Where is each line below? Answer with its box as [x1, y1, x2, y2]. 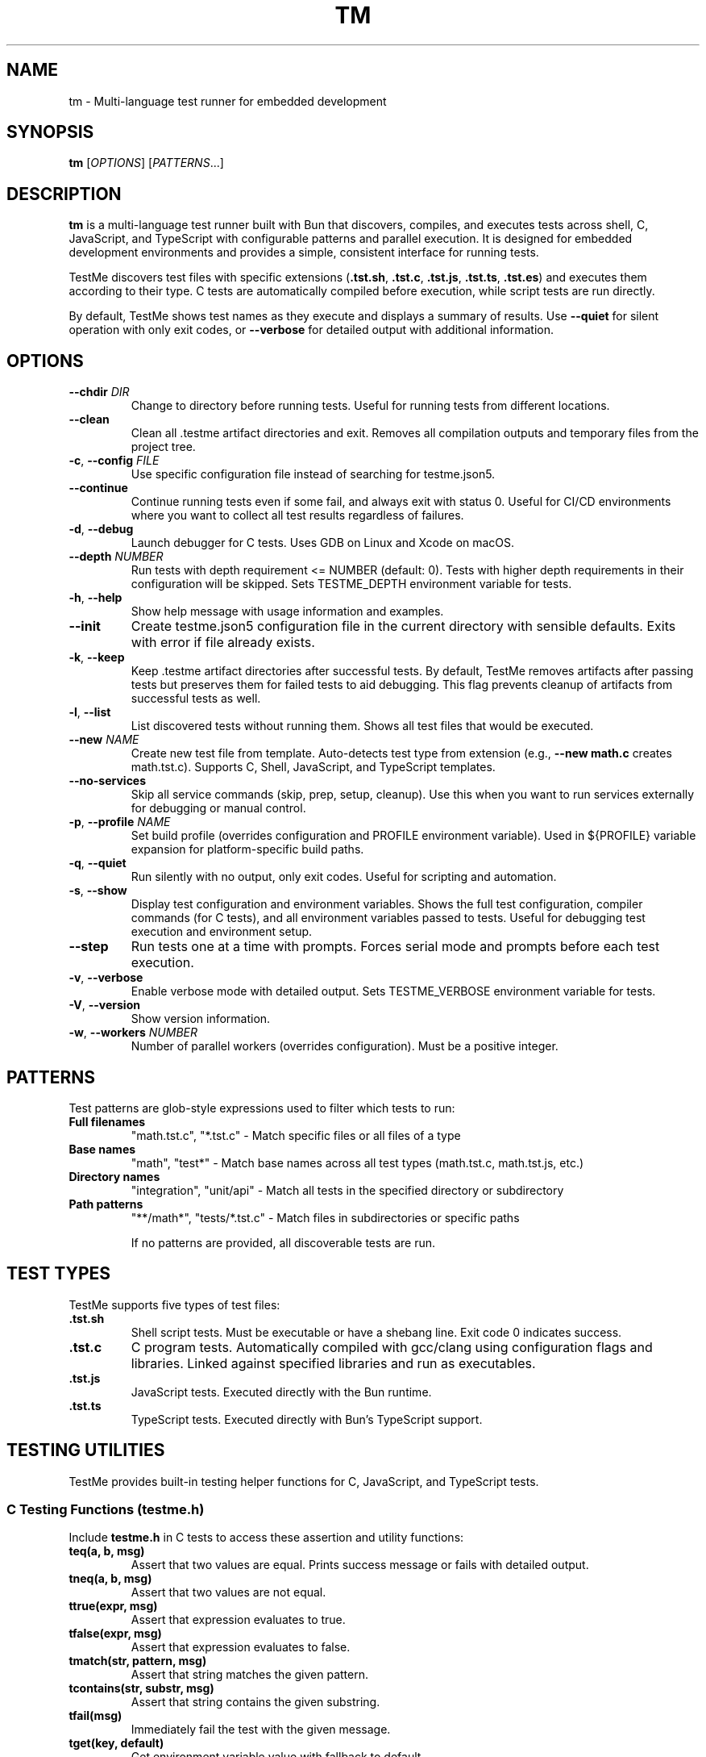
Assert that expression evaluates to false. [131, 1640, 351, 1655]
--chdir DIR [69, 385, 130, 399]
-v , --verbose [69, 970, 143, 985]
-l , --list [69, 705, 111, 720]
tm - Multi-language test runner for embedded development [69, 94, 387, 108]
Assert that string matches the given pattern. [131, 1667, 368, 1682]
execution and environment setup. [131, 924, 313, 939]
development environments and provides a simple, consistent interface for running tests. [69, 245, 539, 260]
